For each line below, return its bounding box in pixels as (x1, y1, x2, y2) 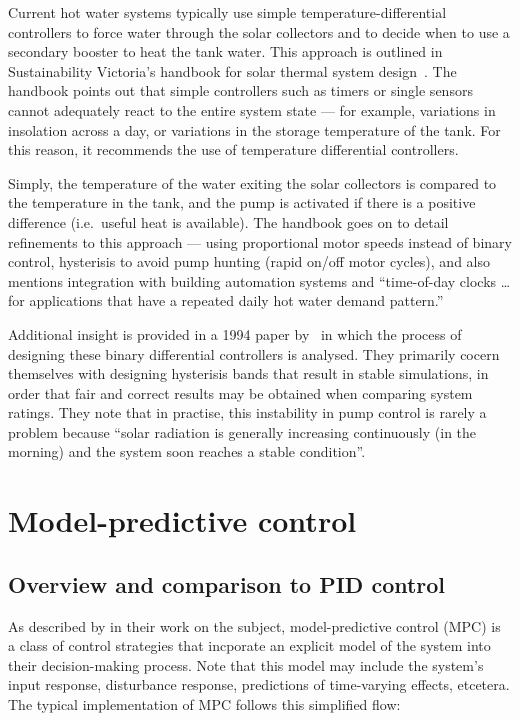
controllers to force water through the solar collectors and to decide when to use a (8, 21, 510, 42)
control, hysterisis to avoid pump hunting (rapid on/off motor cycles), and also (8, 251, 491, 272)
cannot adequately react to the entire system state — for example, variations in (8, 99, 496, 120)
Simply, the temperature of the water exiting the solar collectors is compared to (8, 172, 497, 193)
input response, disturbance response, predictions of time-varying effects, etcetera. (8, 674, 510, 695)
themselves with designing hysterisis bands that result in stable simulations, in (8, 363, 489, 384)
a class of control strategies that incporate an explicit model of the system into (8, 635, 491, 656)
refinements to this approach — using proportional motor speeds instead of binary (8, 231, 512, 252)
